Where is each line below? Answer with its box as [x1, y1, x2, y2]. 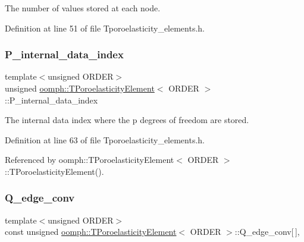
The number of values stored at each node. [5, 2, 161, 14]
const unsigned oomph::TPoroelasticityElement [5, 225, 177, 238]
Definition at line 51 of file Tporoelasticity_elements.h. [5, 21, 205, 34]
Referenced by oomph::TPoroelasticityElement [5, 153, 174, 166]
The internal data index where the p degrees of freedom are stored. [5, 114, 249, 126]
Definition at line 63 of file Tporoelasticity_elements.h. [5, 133, 205, 146]
